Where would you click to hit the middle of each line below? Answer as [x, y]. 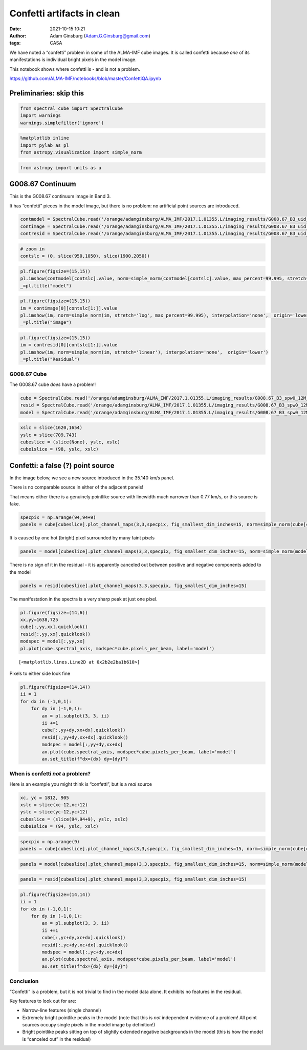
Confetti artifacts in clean [65, 13]
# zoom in [32, 249]
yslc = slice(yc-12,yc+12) [54, 812]
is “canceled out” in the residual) [57, 1039]
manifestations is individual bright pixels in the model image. [73, 60]
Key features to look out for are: [43, 1001]
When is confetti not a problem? [50, 774]
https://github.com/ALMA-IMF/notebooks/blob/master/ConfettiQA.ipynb [85, 78]
